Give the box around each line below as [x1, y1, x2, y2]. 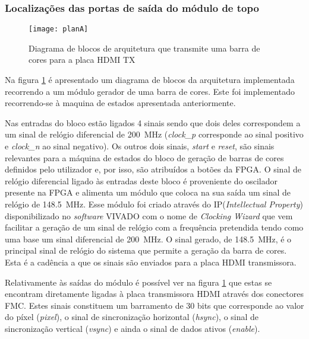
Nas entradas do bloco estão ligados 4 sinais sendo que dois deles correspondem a [5, 116, 301, 129]
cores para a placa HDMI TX [29, 53, 135, 66]
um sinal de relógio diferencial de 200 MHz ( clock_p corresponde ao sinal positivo [5, 128, 304, 140]
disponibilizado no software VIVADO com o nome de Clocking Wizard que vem [5, 209, 293, 222]
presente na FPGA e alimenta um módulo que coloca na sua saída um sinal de [5, 186, 291, 199]
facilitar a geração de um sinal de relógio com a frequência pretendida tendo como [5, 221, 304, 234]
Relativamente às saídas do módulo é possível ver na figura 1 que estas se [5, 276, 272, 288]
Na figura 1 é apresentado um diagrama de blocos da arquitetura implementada [5, 73, 295, 86]
